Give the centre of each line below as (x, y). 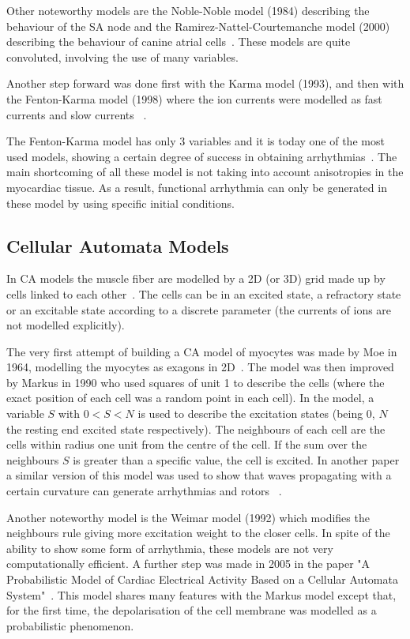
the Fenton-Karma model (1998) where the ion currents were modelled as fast (194, 98)
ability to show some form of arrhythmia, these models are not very (170, 548)
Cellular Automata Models (118, 245)
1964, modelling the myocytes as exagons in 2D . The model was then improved (200, 367)
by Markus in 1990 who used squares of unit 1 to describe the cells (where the (196, 382)
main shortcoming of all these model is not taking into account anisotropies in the (205, 172)
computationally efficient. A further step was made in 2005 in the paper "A (188, 564)
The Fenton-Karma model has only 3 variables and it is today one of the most (196, 141)
